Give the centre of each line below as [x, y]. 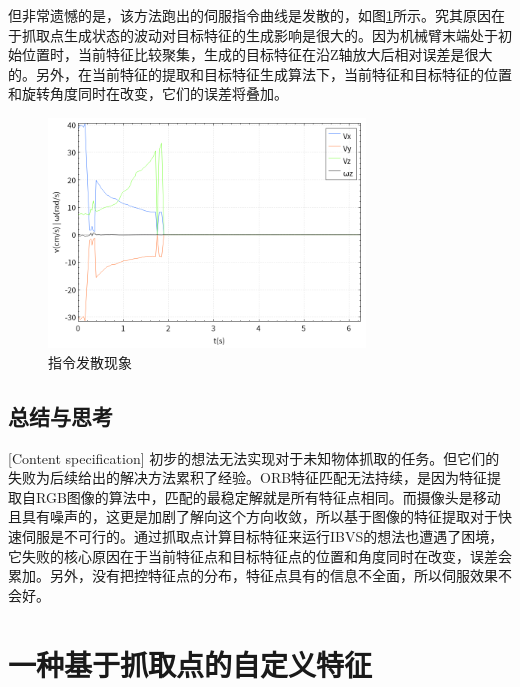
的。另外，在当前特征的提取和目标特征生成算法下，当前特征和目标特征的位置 [260, 73]
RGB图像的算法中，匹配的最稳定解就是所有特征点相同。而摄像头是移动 [268, 496]
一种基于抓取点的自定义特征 [190, 663]
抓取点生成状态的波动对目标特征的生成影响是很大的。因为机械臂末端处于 [259, 34]
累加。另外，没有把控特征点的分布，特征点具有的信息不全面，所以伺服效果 [253, 575]
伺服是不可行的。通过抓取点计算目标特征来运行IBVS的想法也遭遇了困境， [262, 535]
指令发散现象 [90, 361]
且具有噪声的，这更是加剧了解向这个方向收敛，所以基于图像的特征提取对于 [253, 516]
